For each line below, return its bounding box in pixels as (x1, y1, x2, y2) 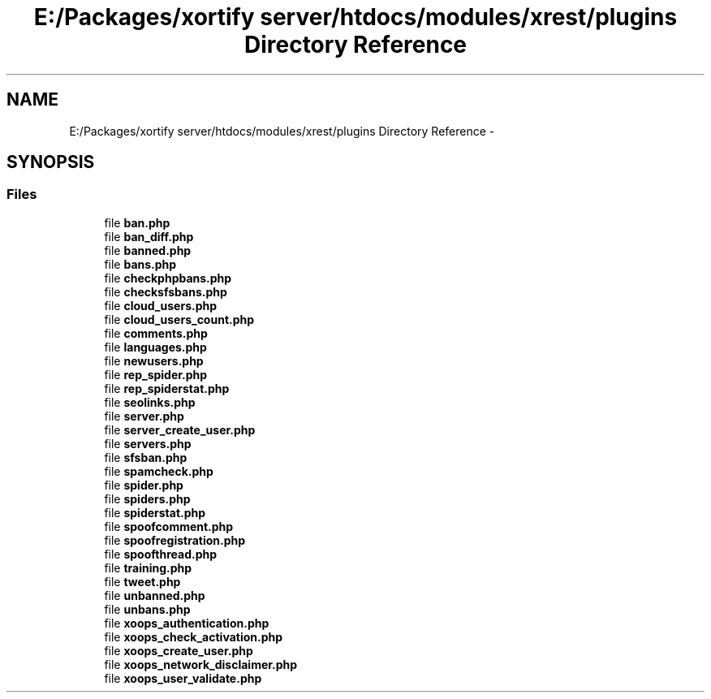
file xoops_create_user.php (104, 643, 253, 658)
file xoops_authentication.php (104, 615, 269, 630)
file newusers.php (104, 353, 204, 368)
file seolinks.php (104, 395, 196, 409)
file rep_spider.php (104, 367, 208, 382)
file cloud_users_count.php (104, 312, 255, 326)
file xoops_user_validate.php (104, 671, 262, 685)
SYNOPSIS (6, 152, 95, 173)
